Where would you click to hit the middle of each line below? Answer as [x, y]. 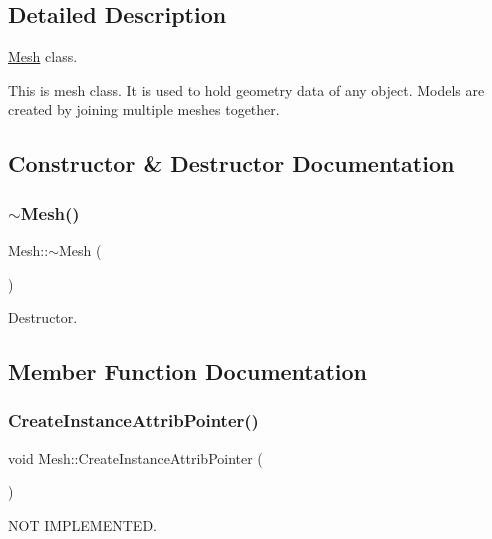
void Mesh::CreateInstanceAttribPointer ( [135, 457]
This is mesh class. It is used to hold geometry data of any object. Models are [246, 89]
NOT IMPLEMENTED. [82, 524]
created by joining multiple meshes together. [144, 109]
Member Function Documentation [188, 371]
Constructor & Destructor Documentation [231, 163]
